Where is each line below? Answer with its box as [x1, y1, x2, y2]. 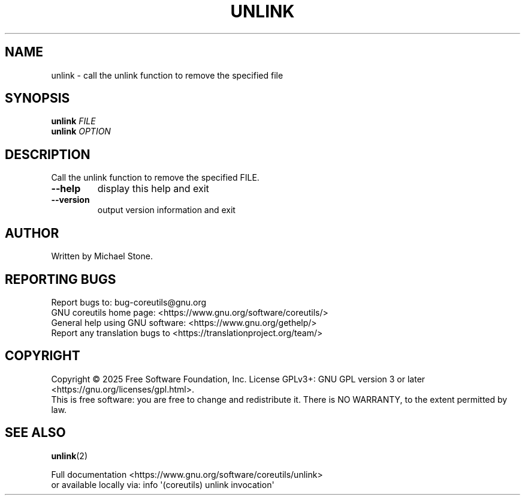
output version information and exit [97, 205, 236, 215]
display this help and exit [97, 182, 209, 195]
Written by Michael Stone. [51, 251, 153, 262]
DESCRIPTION [5, 146, 90, 162]
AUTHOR [5, 225, 59, 241]
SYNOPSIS [5, 91, 70, 106]
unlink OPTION [51, 126, 111, 137]
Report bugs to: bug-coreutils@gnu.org [51, 297, 207, 307]
